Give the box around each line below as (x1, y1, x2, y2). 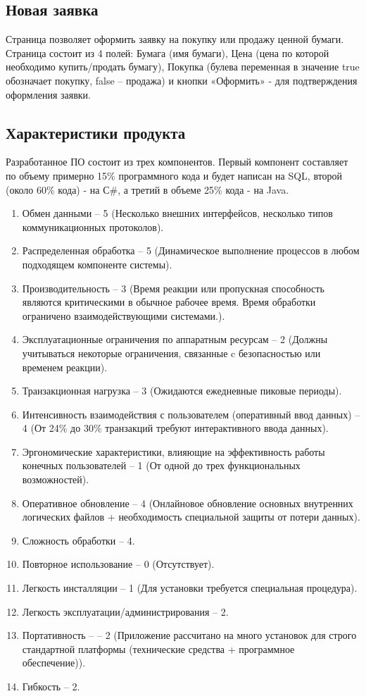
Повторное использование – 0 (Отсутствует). (22, 557, 215, 571)
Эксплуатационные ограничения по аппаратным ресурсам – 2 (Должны (22, 332, 328, 347)
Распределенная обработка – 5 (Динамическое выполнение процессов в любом (22, 243, 360, 258)
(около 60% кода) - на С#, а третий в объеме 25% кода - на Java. (6, 182, 289, 197)
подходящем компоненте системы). (22, 256, 172, 271)
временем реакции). (22, 359, 108, 374)
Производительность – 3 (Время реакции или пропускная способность (22, 280, 324, 295)
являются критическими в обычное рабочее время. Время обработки (22, 294, 316, 309)
